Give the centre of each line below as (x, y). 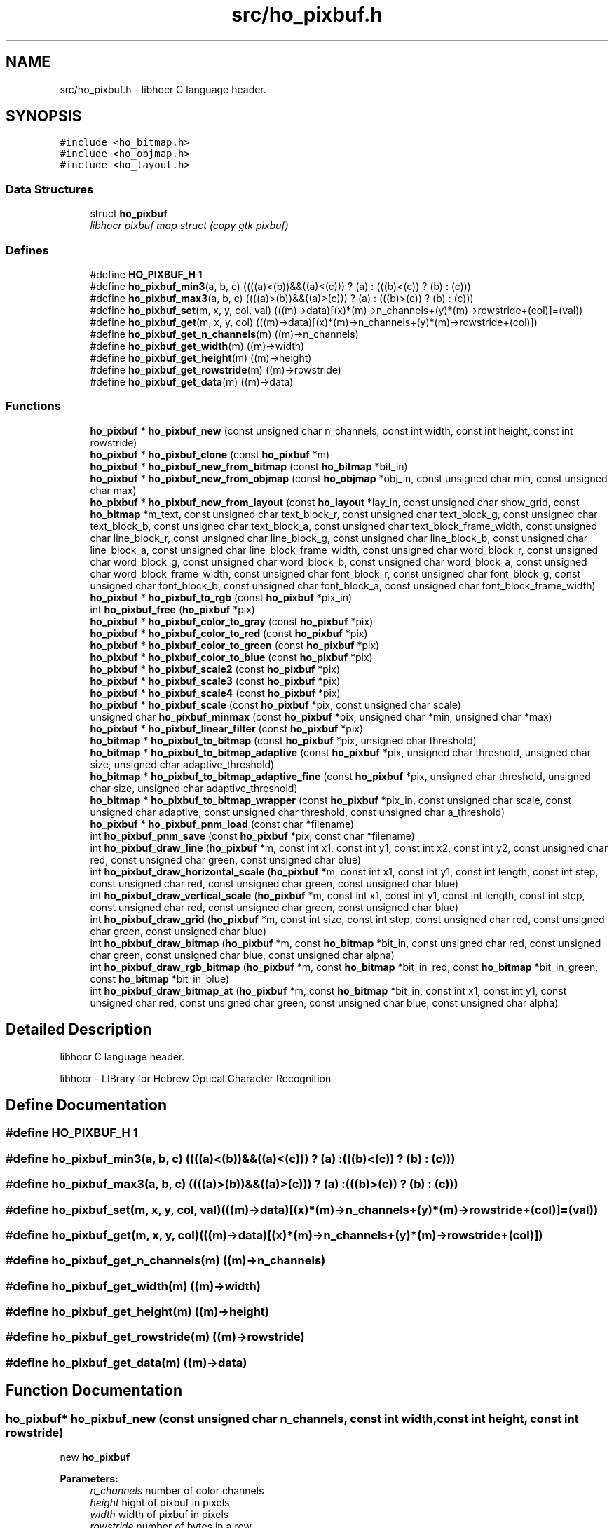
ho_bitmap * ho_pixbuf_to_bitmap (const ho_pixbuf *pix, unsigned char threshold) (283, 740)
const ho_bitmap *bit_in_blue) (160, 978)
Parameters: (89, 1478)
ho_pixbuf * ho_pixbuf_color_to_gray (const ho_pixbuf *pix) (232, 621)
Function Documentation (94, 1391)
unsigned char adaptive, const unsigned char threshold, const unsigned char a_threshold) (298, 812)
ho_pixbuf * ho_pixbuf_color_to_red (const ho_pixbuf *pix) (229, 633)
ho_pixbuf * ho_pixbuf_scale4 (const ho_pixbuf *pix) (215, 693)
